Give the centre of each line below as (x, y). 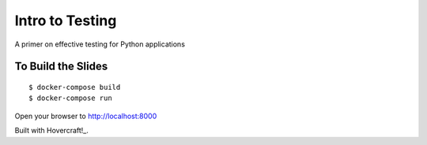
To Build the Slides (61, 67)
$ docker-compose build (75, 87)
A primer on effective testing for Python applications (100, 44)
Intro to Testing (66, 20)
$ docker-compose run (70, 98)
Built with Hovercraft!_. (51, 131)
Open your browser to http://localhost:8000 (86, 116)
